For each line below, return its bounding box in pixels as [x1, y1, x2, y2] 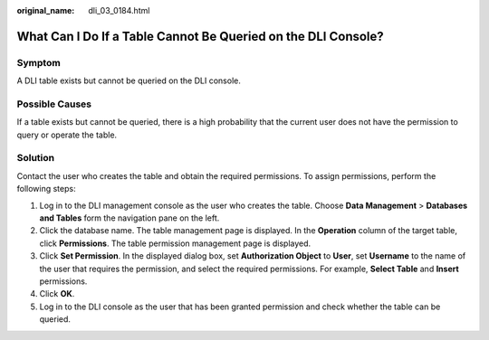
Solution [16, 152, 55, 165]
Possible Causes [16, 98, 92, 110]
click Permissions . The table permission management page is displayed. [39, 238, 312, 249]
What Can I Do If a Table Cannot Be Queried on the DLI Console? [16, 28, 384, 44]
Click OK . [39, 288, 75, 299]
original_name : [16, 5, 75, 15]
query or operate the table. [16, 129, 118, 140]
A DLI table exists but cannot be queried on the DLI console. [16, 75, 242, 86]
